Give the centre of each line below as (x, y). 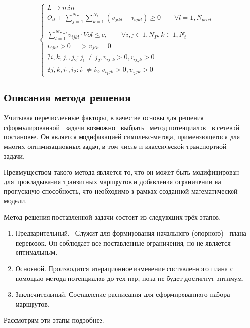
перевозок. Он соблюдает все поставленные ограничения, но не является (123, 242)
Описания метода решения (67, 97)
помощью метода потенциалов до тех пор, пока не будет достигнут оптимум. (130, 278)
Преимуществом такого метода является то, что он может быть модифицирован (122, 172)
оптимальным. (36, 252)
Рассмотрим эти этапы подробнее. (54, 320)
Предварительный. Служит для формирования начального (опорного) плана (131, 233)
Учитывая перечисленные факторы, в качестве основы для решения (104, 118)
